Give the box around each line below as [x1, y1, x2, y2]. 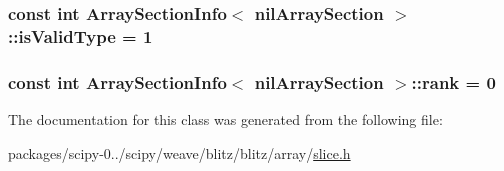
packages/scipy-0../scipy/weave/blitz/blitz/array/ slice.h [8, 142, 351, 163]
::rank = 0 [411, 69, 496, 94]
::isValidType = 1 [8, 23, 153, 48]
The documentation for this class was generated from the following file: [8, 108, 443, 129]
